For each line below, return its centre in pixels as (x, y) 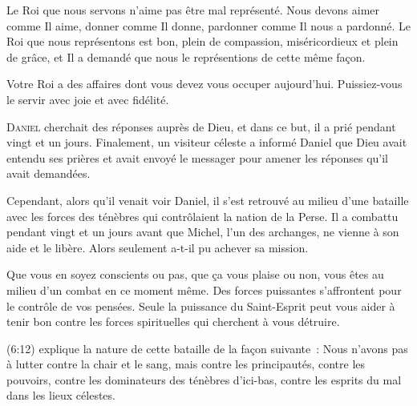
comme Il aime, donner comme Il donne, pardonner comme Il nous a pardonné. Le (208, 25)
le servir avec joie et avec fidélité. (88, 99)
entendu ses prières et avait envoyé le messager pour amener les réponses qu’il (197, 157)
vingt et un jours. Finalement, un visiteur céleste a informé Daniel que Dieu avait (207, 142)
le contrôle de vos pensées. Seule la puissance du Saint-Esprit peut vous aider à (201, 306)
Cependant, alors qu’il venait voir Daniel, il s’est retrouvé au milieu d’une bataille (208, 200)
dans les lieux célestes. (61, 395)
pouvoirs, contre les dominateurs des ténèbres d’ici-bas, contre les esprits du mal (204, 379)
